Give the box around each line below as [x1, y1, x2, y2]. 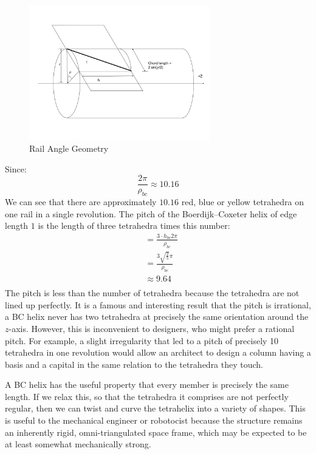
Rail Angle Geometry [29, 142, 109, 155]
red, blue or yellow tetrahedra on [181, 195, 304, 208]
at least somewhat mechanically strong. [5, 438, 151, 450]
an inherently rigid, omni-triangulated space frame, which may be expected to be [5, 425, 307, 438]
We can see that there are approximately [5, 195, 157, 208]
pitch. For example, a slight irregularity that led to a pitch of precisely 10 [5, 334, 279, 347]
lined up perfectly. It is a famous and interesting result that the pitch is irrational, [5, 298, 311, 311]
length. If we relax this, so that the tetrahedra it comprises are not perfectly [5, 390, 289, 402]
